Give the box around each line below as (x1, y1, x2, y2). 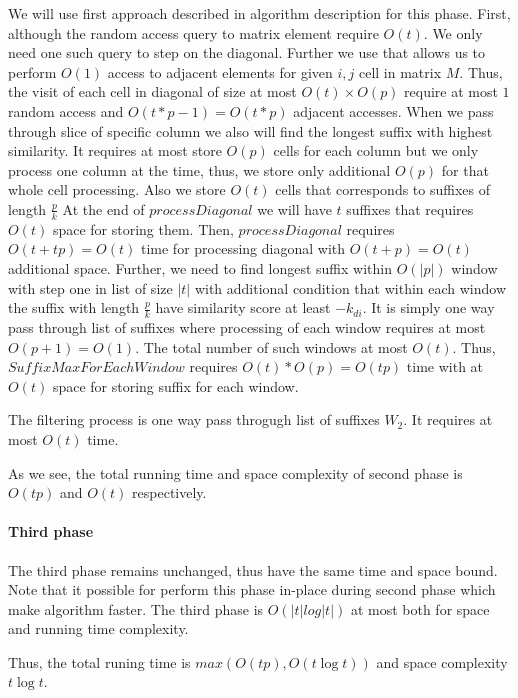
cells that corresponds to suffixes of (275, 179, 490, 200)
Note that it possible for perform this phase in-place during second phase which (8, 579, 496, 600)
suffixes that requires (346, 198, 474, 219)
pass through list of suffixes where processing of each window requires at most (8, 316, 486, 337)
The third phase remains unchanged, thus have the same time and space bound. (8, 559, 498, 580)
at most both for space (350, 598, 490, 619)
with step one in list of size (8, 277, 173, 298)
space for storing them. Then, (52, 218, 234, 239)
